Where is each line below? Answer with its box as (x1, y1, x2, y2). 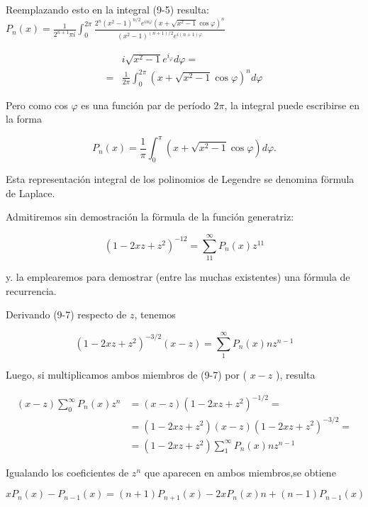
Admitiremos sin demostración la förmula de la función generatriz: (6, 209, 294, 224)
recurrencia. (6, 283, 57, 298)
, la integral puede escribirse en (224, 97, 359, 112)
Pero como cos (6, 97, 68, 112)
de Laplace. (6, 185, 55, 200)
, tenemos (134, 307, 176, 322)
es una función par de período (81, 97, 211, 112)
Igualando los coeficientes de (6, 464, 129, 479)
